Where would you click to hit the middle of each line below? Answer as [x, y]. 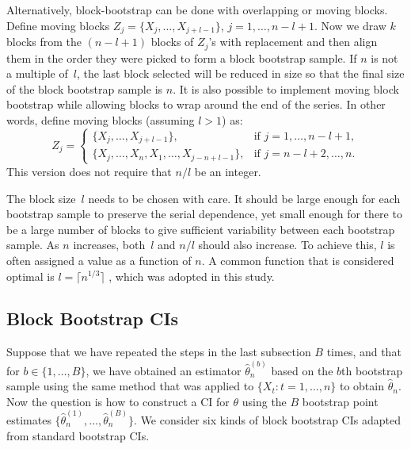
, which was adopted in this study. [192, 276]
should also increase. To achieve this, [287, 245]
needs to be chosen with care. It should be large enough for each [244, 198]
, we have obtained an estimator [164, 370]
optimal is [30, 276]
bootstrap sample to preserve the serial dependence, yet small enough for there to [204, 214]
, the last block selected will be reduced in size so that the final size [240, 73]
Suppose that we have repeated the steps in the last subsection [159, 352]
